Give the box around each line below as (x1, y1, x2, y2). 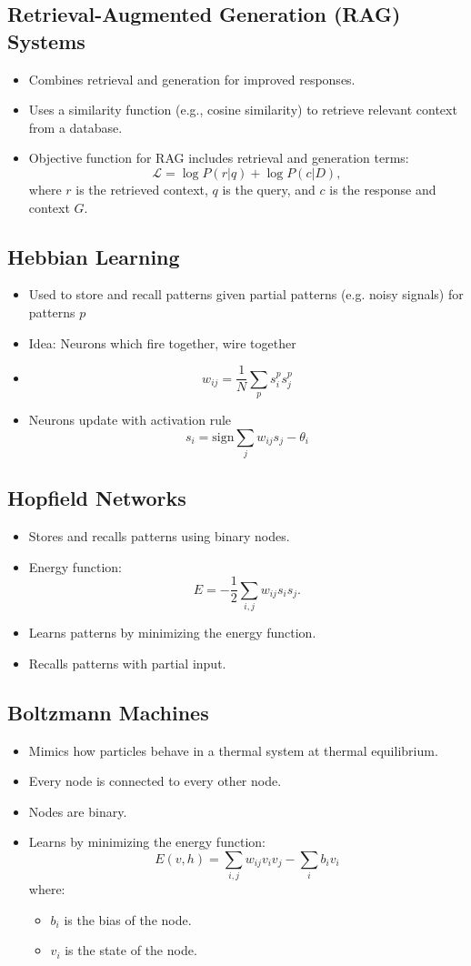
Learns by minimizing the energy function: (28, 832, 266, 851)
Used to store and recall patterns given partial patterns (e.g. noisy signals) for (28, 285, 464, 304)
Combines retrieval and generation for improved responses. (28, 69, 356, 88)
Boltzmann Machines (7, 698, 209, 726)
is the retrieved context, (75, 179, 208, 198)
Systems (7, 26, 85, 55)
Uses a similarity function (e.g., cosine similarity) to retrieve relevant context (28, 100, 457, 119)
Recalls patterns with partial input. (28, 653, 226, 672)
